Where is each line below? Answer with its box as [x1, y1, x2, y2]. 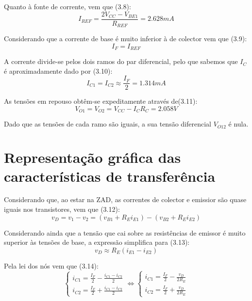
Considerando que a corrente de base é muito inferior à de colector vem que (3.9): [4, 33, 247, 44]
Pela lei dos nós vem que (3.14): [4, 260, 99, 270]
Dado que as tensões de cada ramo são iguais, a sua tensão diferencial [4, 119, 211, 129]
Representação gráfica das [4, 147, 181, 167]
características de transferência [4, 166, 216, 186]
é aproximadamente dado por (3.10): [4, 65, 113, 76]
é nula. [228, 119, 249, 129]
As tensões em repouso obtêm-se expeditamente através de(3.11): [4, 96, 198, 106]
